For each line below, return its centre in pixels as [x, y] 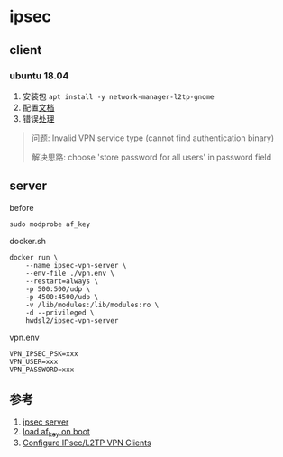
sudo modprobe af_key [50, 224]
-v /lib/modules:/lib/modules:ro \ [92, 305]
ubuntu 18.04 [39, 76]
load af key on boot [56, 432]
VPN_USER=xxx [34, 361]
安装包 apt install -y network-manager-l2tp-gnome [118, 96]
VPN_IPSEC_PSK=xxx [44, 353]
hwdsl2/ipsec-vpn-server [72, 320]
